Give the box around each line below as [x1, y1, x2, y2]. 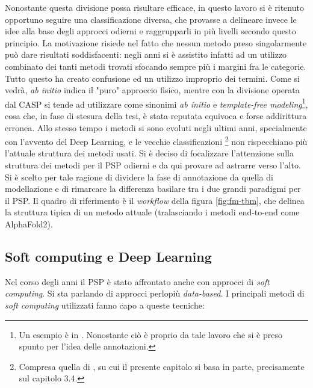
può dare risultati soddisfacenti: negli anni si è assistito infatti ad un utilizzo [5, 48, 287, 61]
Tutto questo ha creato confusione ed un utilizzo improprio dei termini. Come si [5, 72, 300, 84]
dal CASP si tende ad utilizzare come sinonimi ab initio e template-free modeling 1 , [5, 96, 308, 110]
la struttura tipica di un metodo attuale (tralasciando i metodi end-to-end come [5, 206, 300, 218]
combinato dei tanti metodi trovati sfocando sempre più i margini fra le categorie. [5, 60, 306, 72]
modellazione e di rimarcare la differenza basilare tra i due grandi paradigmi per [5, 182, 301, 195]
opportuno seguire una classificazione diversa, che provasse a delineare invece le [5, 13, 297, 25]
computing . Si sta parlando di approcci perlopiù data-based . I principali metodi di [5, 287, 305, 300]
